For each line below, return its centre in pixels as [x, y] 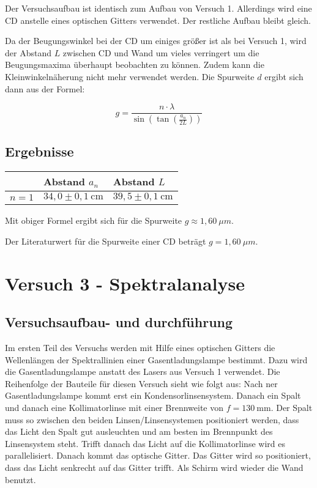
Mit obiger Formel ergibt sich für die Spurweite [94, 220]
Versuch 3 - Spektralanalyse [125, 283]
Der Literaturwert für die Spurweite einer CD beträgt [106, 241]
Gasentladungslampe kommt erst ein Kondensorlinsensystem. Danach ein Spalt [153, 395]
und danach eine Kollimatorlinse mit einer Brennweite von [114, 407]
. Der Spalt [292, 407]
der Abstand [28, 52]
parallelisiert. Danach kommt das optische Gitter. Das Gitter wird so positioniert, [158, 455]
